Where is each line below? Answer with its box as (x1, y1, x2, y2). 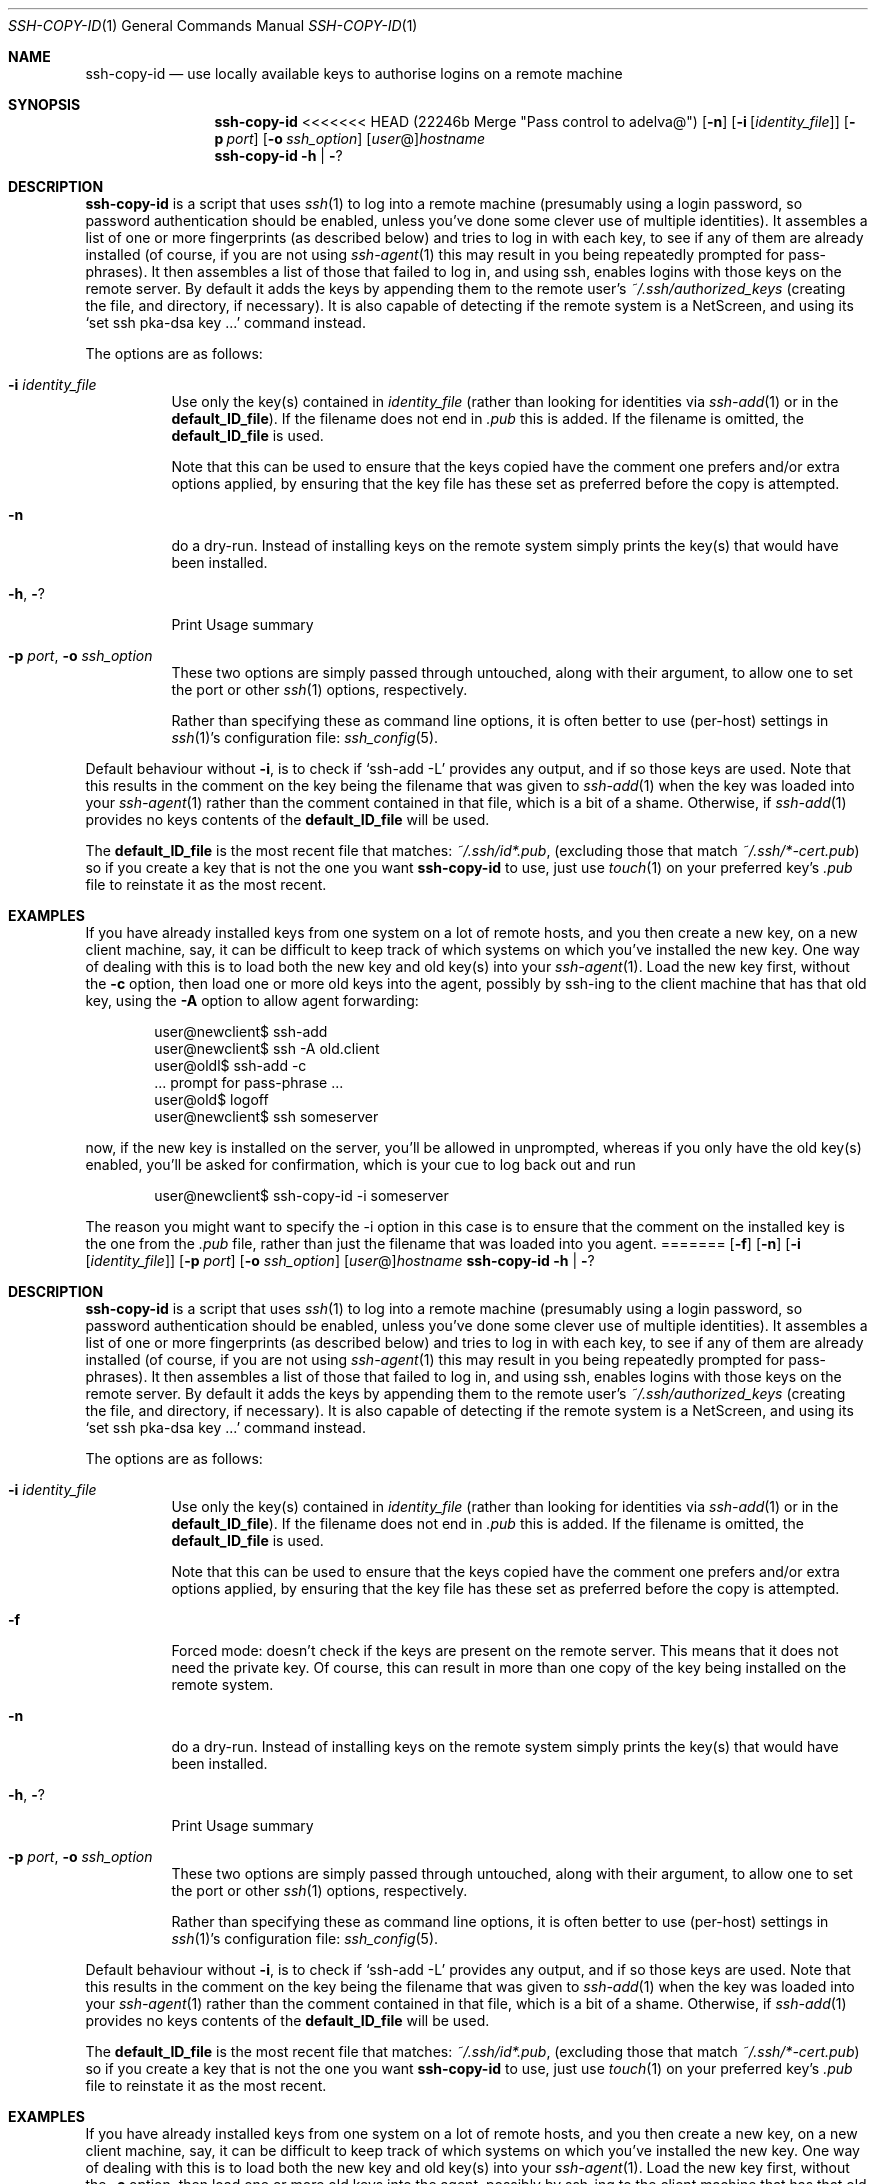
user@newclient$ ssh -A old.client (154, 1040, 380, 1057)
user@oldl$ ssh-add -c (154, 1057, 307, 1074)
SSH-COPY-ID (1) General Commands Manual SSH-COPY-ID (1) (8, 17, 418, 34)
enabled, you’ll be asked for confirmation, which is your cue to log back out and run (85, 1156, 636, 1173)
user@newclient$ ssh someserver (154, 1108, 379, 1125)
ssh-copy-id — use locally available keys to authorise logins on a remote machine (85, 65, 623, 82)
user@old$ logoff (154, 1091, 269, 1108)
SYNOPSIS (8, 96, 81, 113)
